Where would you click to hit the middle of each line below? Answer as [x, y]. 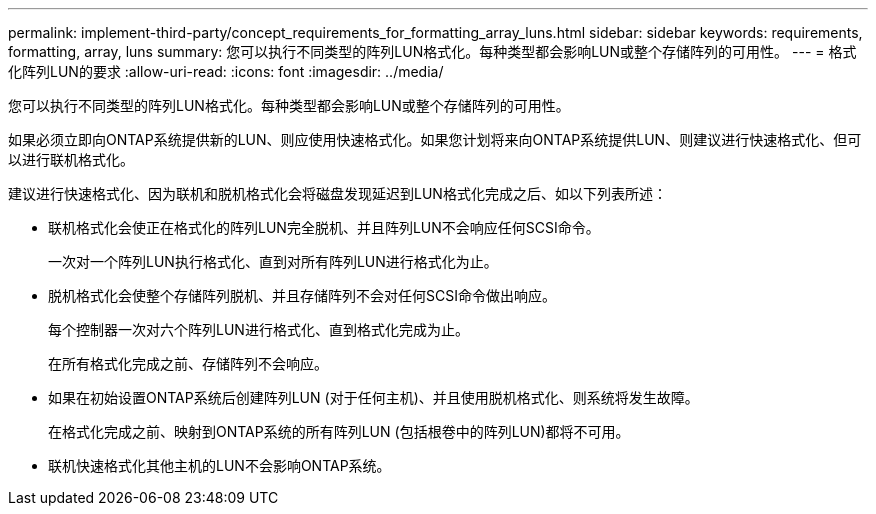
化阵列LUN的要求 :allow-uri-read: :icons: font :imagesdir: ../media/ [226, 71]
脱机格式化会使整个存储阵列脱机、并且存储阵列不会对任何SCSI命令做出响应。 [302, 295]
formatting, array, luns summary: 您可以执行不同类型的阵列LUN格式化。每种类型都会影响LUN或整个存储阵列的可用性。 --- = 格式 [432, 51]
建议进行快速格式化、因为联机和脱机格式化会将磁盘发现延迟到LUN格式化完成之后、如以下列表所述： [337, 193]
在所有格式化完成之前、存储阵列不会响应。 [188, 363]
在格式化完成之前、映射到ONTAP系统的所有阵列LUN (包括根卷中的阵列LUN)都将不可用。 [339, 431]
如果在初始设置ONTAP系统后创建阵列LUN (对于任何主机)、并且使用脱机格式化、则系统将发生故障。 [373, 397]
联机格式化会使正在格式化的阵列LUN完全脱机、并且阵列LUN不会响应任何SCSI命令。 [324, 227]
